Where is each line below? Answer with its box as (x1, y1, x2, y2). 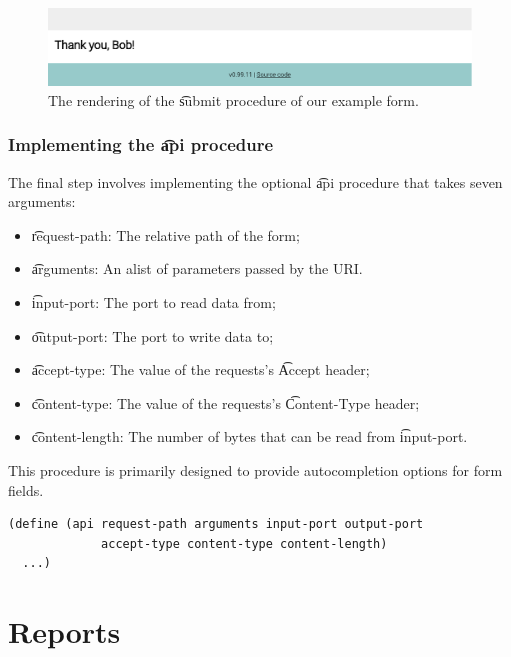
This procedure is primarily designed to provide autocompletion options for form (8, 460, 503, 480)
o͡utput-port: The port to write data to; (31, 325, 274, 346)
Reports (8, 611, 121, 652)
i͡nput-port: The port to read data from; (31, 292, 276, 313)
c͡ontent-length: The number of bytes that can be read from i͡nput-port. (31, 426, 468, 447)
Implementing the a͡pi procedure (8, 132, 274, 157)
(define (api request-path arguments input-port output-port (8, 517, 424, 532)
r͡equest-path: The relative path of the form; (31, 224, 300, 245)
